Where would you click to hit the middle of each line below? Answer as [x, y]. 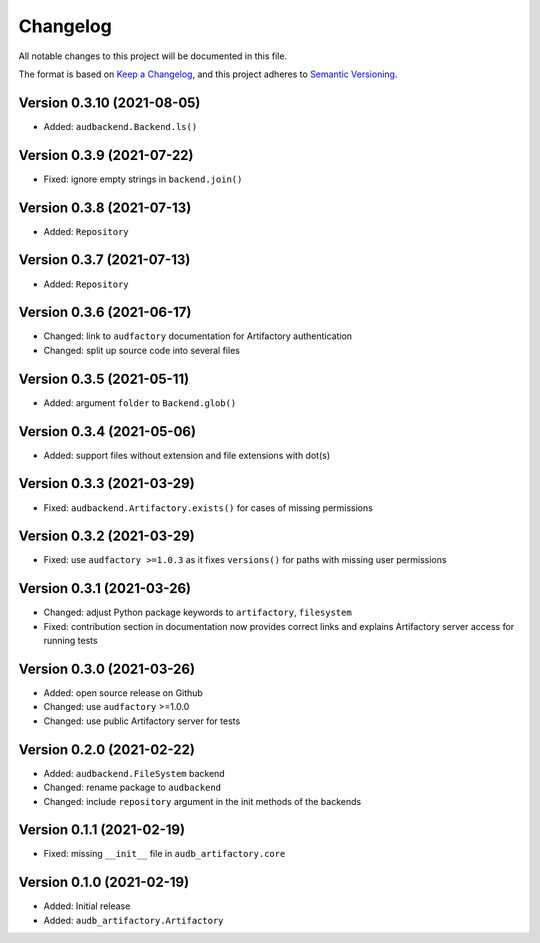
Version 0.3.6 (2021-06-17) [105, 312]
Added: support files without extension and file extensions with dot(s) [187, 455]
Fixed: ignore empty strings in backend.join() [143, 179]
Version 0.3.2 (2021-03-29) [106, 536]
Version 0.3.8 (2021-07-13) [105, 207]
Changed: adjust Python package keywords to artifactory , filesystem [197, 612]
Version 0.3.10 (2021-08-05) [109, 102]
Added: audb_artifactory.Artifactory [133, 920]
